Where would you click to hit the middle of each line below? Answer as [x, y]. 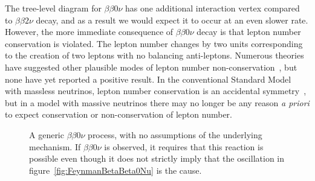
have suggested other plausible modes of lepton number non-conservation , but [151, 67]
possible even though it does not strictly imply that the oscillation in [157, 158]
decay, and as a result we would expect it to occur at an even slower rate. [172, 20]
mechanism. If [55, 146]
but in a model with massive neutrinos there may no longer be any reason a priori [157, 102]
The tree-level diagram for [53, 8]
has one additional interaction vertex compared [213, 8]
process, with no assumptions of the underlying [175, 134]
